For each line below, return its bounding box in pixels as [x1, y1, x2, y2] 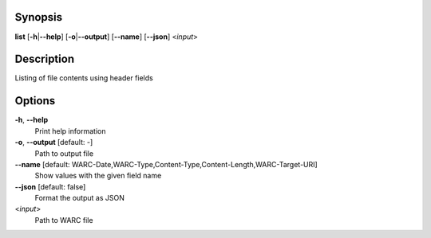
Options [14, 94, 56, 107]
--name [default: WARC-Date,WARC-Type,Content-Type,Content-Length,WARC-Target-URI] [14, 159, 318, 169]
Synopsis [14, 10, 63, 24]
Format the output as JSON [34, 193, 125, 203]
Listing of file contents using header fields [14, 73, 153, 83]
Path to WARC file [34, 215, 93, 224]
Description [14, 53, 75, 66]
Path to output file [34, 148, 94, 158]
